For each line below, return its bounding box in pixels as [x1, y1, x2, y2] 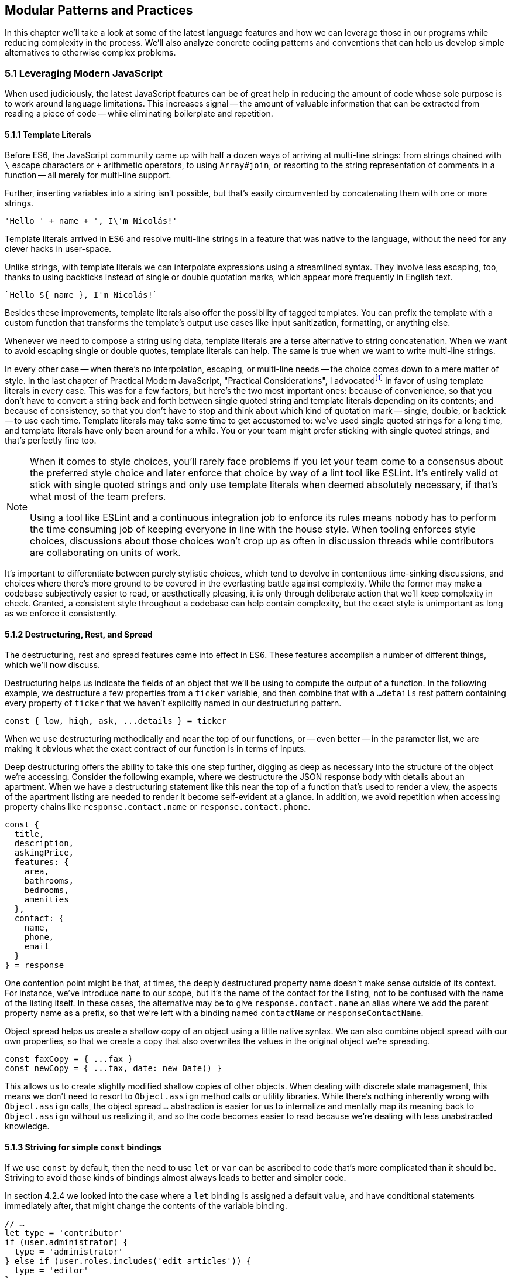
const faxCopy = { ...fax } [5, 1054, 133, 1064]
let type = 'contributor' [5, 1228, 123, 1238]
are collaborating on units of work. [30, 547, 181, 559]
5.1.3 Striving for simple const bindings [5, 1141, 161, 1152]
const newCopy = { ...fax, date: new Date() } [5, 1064, 222, 1073]
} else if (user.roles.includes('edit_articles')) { [5, 1256, 252, 1266]
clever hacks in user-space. [5, 244, 112, 254]
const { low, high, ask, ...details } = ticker [5, 716, 227, 726]
